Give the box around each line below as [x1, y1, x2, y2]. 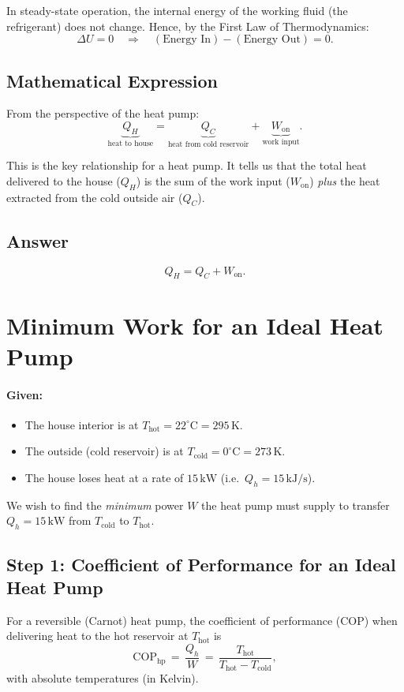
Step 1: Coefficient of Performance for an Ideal [6, 552, 396, 576]
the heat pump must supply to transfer [201, 496, 390, 513]
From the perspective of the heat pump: [6, 105, 200, 122]
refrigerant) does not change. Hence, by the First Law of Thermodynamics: [6, 17, 369, 34]
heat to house [107, 139, 154, 148]
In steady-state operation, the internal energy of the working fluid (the [6, 2, 348, 18]
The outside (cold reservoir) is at [24, 443, 184, 459]
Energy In [163, 34, 211, 46]
